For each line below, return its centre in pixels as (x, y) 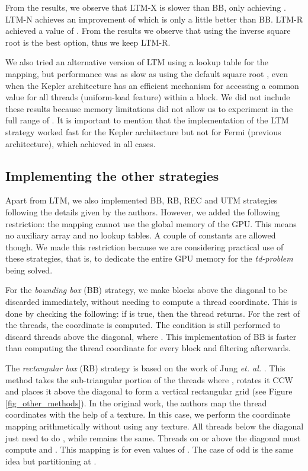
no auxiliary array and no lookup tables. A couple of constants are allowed (141, 235)
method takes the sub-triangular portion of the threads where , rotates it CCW (149, 379)
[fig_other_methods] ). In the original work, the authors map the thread (136, 402)
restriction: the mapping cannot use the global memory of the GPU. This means (151, 223)
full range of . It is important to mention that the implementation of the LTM (147, 120)
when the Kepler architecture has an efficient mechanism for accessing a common (152, 85)
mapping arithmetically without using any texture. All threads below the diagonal (155, 426)
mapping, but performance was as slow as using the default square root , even (147, 73)
